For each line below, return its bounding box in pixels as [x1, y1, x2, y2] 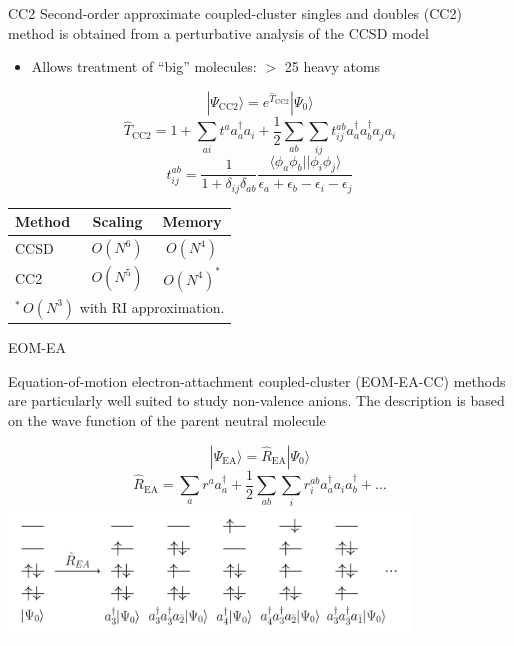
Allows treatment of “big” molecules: [31, 56, 257, 77]
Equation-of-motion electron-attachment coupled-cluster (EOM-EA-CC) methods [8, 370, 506, 391]
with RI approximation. [79, 296, 225, 317]
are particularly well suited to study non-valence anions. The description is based [8, 390, 505, 411]
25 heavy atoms [284, 56, 381, 77]
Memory [162, 211, 222, 232]
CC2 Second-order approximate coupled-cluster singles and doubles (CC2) [8, 3, 462, 23]
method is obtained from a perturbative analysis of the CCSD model [8, 22, 429, 43]
